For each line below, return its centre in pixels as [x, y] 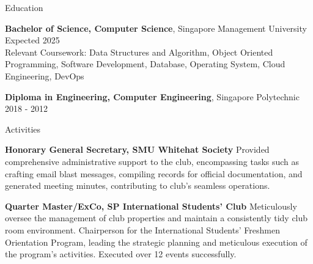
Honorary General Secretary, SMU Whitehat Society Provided [137, 149]
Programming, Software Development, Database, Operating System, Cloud [145, 64]
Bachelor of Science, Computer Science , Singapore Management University [156, 28]
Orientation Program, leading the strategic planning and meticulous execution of [156, 242]
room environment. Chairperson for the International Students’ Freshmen [142, 229]
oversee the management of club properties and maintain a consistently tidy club [156, 218]
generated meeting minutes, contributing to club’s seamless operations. [138, 185]
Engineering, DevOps [45, 75]
